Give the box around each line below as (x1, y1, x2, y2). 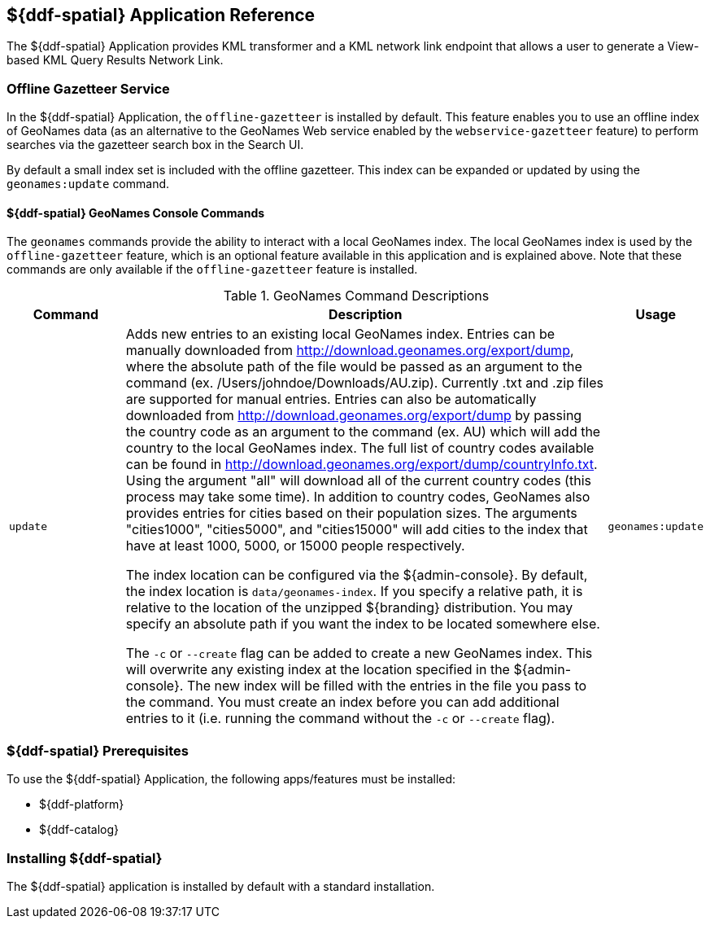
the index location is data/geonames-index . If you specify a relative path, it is (125, 583, 583, 600)
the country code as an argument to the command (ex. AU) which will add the (125, 423, 601, 441)
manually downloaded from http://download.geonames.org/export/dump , (125, 342, 574, 359)
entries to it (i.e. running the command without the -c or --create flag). (125, 710, 555, 727)
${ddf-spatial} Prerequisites (7, 742, 189, 759)
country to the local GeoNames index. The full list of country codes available (125, 440, 595, 457)
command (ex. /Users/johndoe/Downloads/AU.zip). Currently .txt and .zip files (125, 375, 603, 392)
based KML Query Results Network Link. (7, 53, 224, 68)
